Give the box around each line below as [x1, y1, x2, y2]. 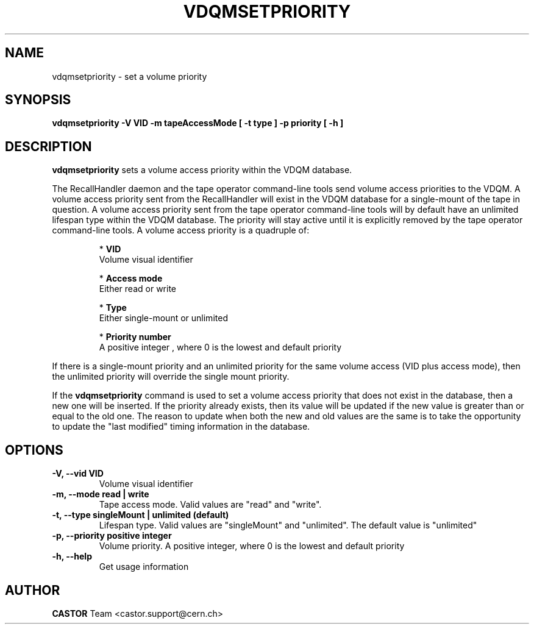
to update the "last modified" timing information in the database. [52, 421, 310, 432]
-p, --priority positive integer [52, 530, 172, 541]
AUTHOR [5, 582, 60, 598]
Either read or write [99, 283, 177, 294]
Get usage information [99, 561, 189, 572]
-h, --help [52, 551, 92, 562]
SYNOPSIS [5, 92, 71, 108]
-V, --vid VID [52, 468, 104, 479]
